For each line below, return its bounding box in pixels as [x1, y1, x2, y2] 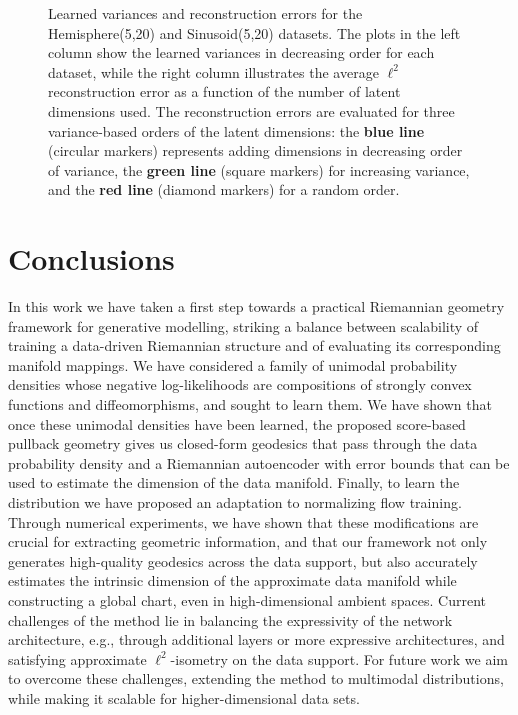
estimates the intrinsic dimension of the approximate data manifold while [8, 570, 457, 591]
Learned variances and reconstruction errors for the [48, 3, 363, 23]
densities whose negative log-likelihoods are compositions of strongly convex [8, 374, 472, 395]
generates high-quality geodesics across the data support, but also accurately [8, 550, 478, 571]
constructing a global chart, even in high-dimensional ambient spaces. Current [8, 589, 487, 610]
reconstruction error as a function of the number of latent [48, 81, 401, 102]
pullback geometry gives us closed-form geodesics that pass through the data [8, 433, 478, 454]
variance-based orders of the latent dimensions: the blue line [48, 120, 425, 141]
